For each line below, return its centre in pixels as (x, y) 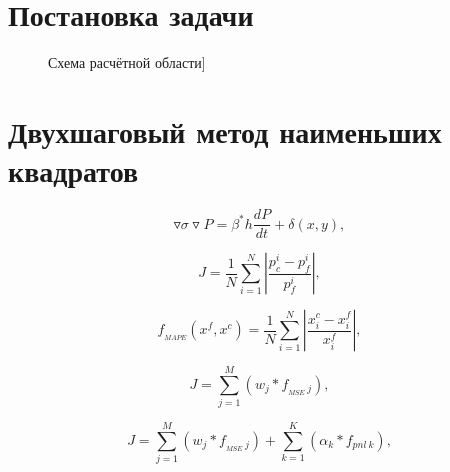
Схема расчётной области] (127, 62)
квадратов (73, 170)
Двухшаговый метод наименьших (225, 130)
